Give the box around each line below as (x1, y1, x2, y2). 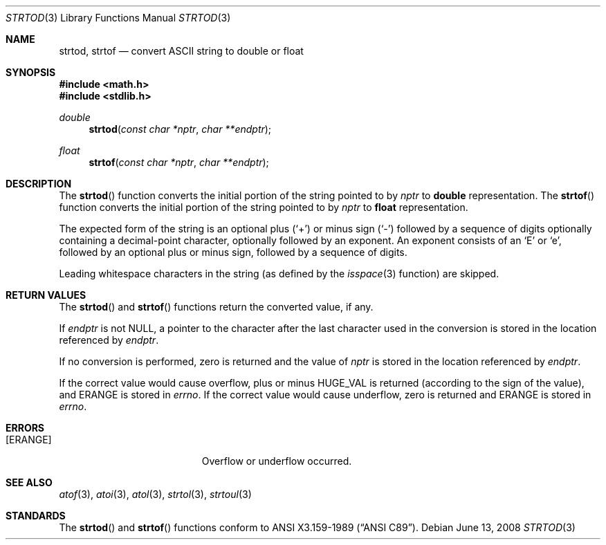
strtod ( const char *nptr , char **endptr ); (89, 123, 272, 135)
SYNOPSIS (6, 66, 56, 78)
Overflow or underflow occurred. (201, 455, 352, 467)
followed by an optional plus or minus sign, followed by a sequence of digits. (59, 246, 407, 258)
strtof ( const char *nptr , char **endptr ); (89, 156, 269, 168)
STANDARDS (6, 510, 66, 521)
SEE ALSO (6, 477, 53, 488)
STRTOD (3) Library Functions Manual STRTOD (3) (6, 12, 231, 24)
